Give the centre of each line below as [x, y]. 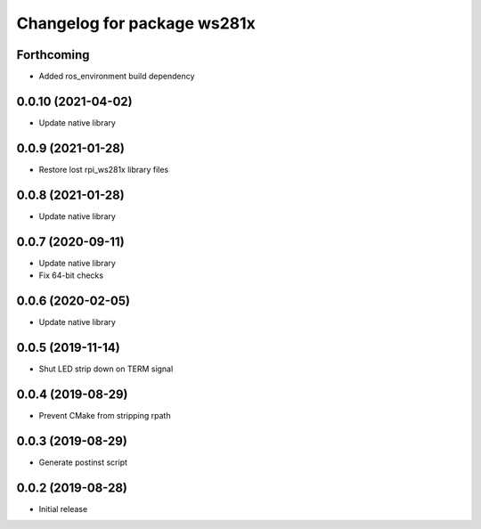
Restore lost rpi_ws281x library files [104, 169]
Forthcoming [53, 55]
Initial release [63, 509]
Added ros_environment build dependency [117, 77]
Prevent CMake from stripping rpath [105, 415]
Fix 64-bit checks [71, 275]
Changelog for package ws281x [136, 23]
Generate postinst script [83, 462]
